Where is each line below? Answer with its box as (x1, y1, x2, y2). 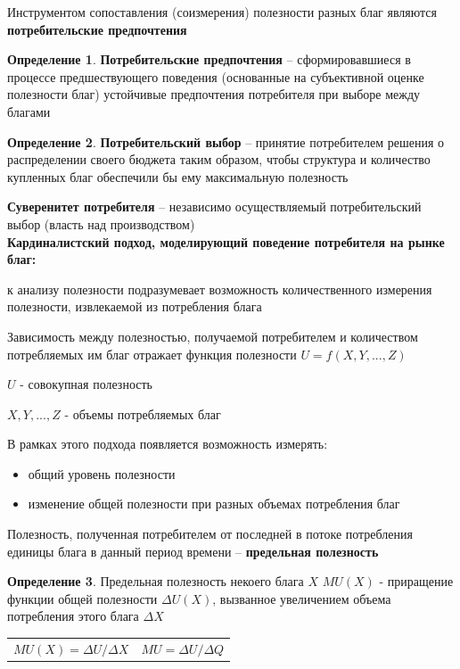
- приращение (379, 572, 454, 591)
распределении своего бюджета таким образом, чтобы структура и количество (7, 150, 431, 169)
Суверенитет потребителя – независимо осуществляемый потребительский (7, 197, 422, 216)
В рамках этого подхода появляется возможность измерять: (7, 434, 328, 453)
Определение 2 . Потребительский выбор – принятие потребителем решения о (7, 132, 445, 151)
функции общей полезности (7, 589, 158, 607)
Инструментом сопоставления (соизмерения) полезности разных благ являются (7, 3, 438, 21)
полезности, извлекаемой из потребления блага (7, 297, 262, 316)
